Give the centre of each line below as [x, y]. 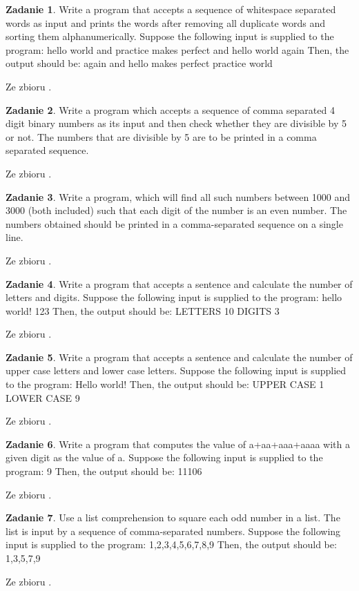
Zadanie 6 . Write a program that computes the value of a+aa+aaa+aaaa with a [178, 444]
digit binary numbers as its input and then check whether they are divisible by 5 [176, 123]
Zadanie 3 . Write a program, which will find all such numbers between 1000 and [178, 196]
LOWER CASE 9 [43, 397]
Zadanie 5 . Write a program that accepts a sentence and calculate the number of [179, 357]
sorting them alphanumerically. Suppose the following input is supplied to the [170, 36]
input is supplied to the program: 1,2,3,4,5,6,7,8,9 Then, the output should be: [171, 544]
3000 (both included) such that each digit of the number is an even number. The [176, 210]
